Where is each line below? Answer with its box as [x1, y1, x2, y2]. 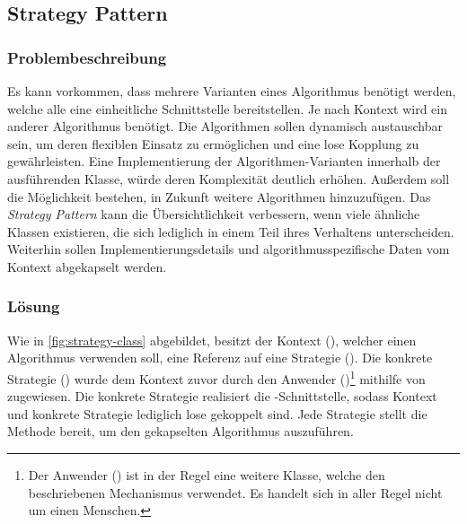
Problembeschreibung [7, 46, 167, 68]
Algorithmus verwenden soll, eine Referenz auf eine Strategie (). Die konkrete [7, 348, 433, 367]
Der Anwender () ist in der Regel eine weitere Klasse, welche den [28, 465, 385, 484]
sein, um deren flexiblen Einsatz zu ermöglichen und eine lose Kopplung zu [7, 134, 419, 153]
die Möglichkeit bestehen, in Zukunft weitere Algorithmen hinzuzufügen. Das [7, 187, 431, 205]
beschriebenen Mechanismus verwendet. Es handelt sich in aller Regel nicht [28, 483, 443, 502]
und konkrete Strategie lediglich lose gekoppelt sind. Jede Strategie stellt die [7, 404, 427, 423]
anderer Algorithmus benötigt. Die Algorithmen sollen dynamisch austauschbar [7, 117, 443, 135]
